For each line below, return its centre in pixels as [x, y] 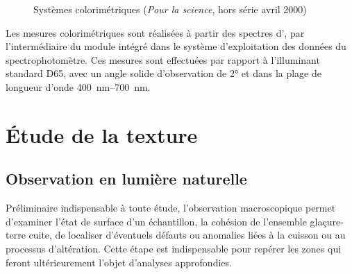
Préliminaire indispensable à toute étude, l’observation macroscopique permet [171, 208]
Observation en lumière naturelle [126, 179]
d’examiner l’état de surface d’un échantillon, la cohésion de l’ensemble [156, 221]
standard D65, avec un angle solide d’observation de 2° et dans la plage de [164, 73]
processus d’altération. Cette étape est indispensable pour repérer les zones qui [174, 248]
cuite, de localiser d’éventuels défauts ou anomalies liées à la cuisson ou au [187, 235]
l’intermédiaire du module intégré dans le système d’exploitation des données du [176, 46]
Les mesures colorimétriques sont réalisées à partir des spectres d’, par [155, 32]
